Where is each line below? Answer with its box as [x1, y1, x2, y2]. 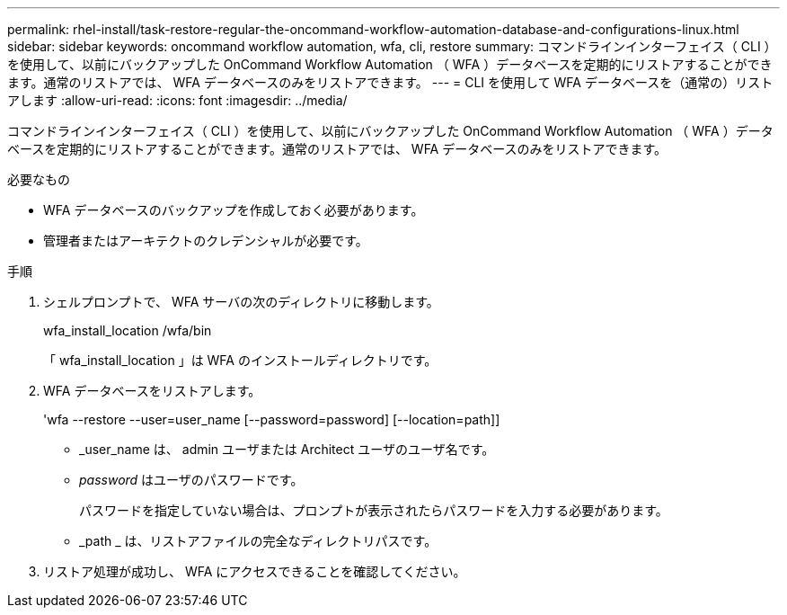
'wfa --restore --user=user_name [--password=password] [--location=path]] [43, 412, 500, 427]
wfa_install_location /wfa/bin [43, 323, 212, 338]
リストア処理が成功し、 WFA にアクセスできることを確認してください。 [43, 564, 466, 579]
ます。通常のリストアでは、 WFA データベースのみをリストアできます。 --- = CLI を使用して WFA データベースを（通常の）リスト [7, 75, 774, 90]
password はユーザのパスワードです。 [79, 472, 304, 487]
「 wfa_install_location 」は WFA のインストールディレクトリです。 [43, 352, 438, 368]
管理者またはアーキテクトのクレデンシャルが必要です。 [43, 233, 368, 248]
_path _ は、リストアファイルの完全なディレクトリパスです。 [79, 533, 438, 548]
